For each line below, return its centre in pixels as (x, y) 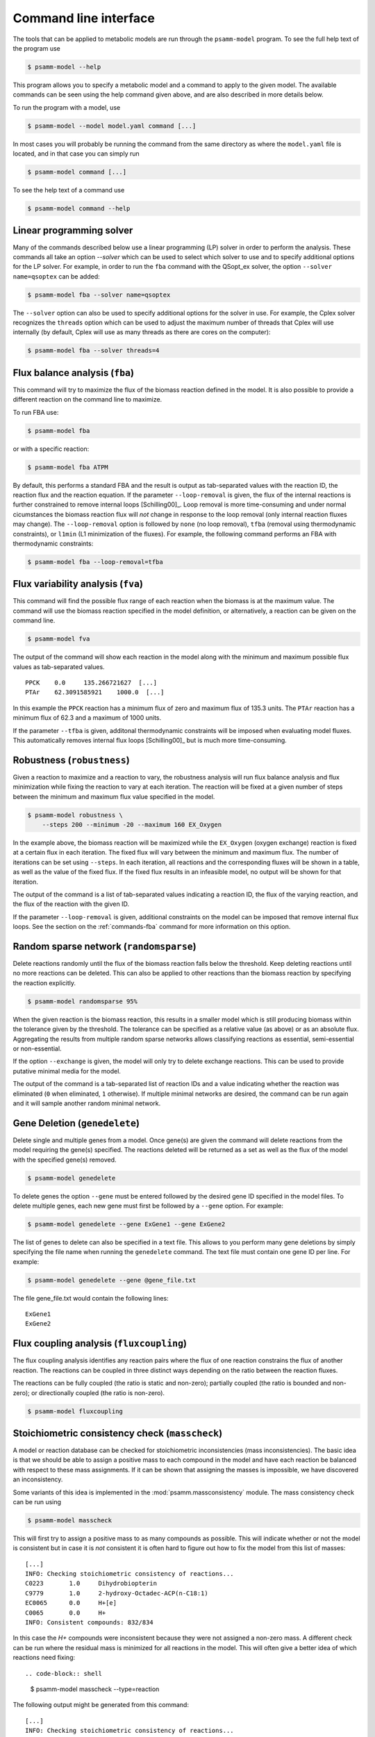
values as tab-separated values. (59, 666)
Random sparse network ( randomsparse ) (105, 946)
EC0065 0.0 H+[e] (71, 1603)
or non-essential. (37, 1048)
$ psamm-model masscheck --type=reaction (95, 1689)
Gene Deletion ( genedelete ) (76, 1123)
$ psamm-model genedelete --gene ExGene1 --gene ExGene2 (126, 1224)
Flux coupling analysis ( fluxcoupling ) (100, 1343)
